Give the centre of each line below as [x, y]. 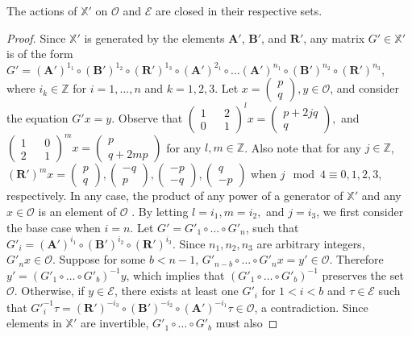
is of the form [40, 54]
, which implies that [175, 275]
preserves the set [363, 275]
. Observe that [147, 117]
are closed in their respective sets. [239, 10]
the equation [37, 117]
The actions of [42, 10]
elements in [34, 323]
